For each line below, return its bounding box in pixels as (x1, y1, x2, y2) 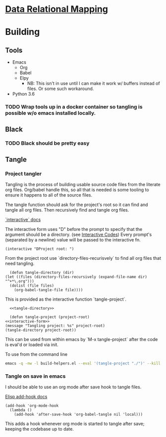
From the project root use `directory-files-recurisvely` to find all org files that (5, 255, 161, 261)
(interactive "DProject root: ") (5, 246, 74, 252)
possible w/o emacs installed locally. (5, 109, 96, 116)
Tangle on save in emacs (5, 372, 66, 379)
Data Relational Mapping (5, 3, 108, 15)
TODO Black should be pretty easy (5, 140, 90, 147)
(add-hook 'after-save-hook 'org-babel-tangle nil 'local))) (14, 412, 143, 417)
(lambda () (9, 408, 32, 413)
